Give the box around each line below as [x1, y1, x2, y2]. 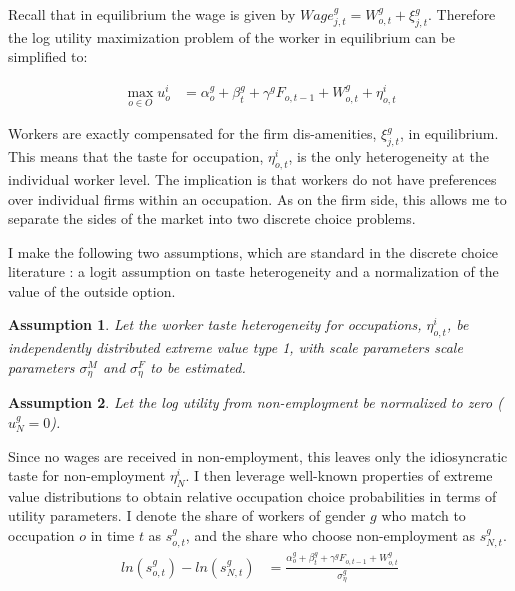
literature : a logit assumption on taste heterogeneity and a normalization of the [8, 261, 499, 282]
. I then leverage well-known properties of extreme [185, 465, 493, 486]
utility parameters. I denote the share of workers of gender [8, 505, 366, 526]
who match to [381, 505, 466, 526]
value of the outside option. [8, 280, 176, 301]
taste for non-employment [8, 465, 166, 486]
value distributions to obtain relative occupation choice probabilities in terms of [8, 485, 497, 506]
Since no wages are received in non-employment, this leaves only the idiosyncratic [8, 445, 508, 466]
